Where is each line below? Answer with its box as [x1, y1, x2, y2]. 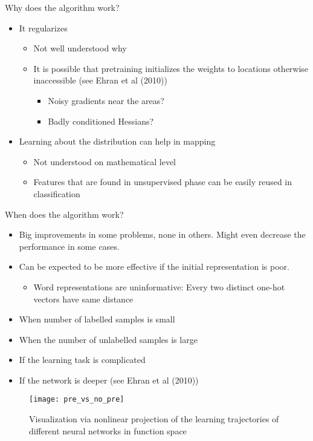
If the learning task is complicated [19, 353, 146, 366]
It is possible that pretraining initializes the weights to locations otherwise [33, 62, 309, 74]
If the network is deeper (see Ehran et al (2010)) [19, 373, 199, 386]
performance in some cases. [19, 240, 120, 252]
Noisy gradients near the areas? [48, 94, 164, 106]
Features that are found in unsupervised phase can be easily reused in [33, 175, 292, 188]
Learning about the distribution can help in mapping [19, 135, 216, 148]
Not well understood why [33, 42, 127, 54]
